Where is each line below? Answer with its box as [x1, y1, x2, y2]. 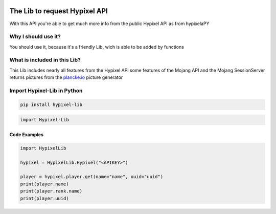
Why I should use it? [9, 33, 61, 40]
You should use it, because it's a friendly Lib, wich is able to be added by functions [9, 44, 184, 50]
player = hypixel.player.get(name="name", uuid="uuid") [20, 174, 164, 180]
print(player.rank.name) [20, 188, 83, 194]
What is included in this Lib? [9, 56, 81, 63]
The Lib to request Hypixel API [9, 7, 108, 15]
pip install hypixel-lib [20, 101, 83, 108]
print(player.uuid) [20, 195, 69, 201]
